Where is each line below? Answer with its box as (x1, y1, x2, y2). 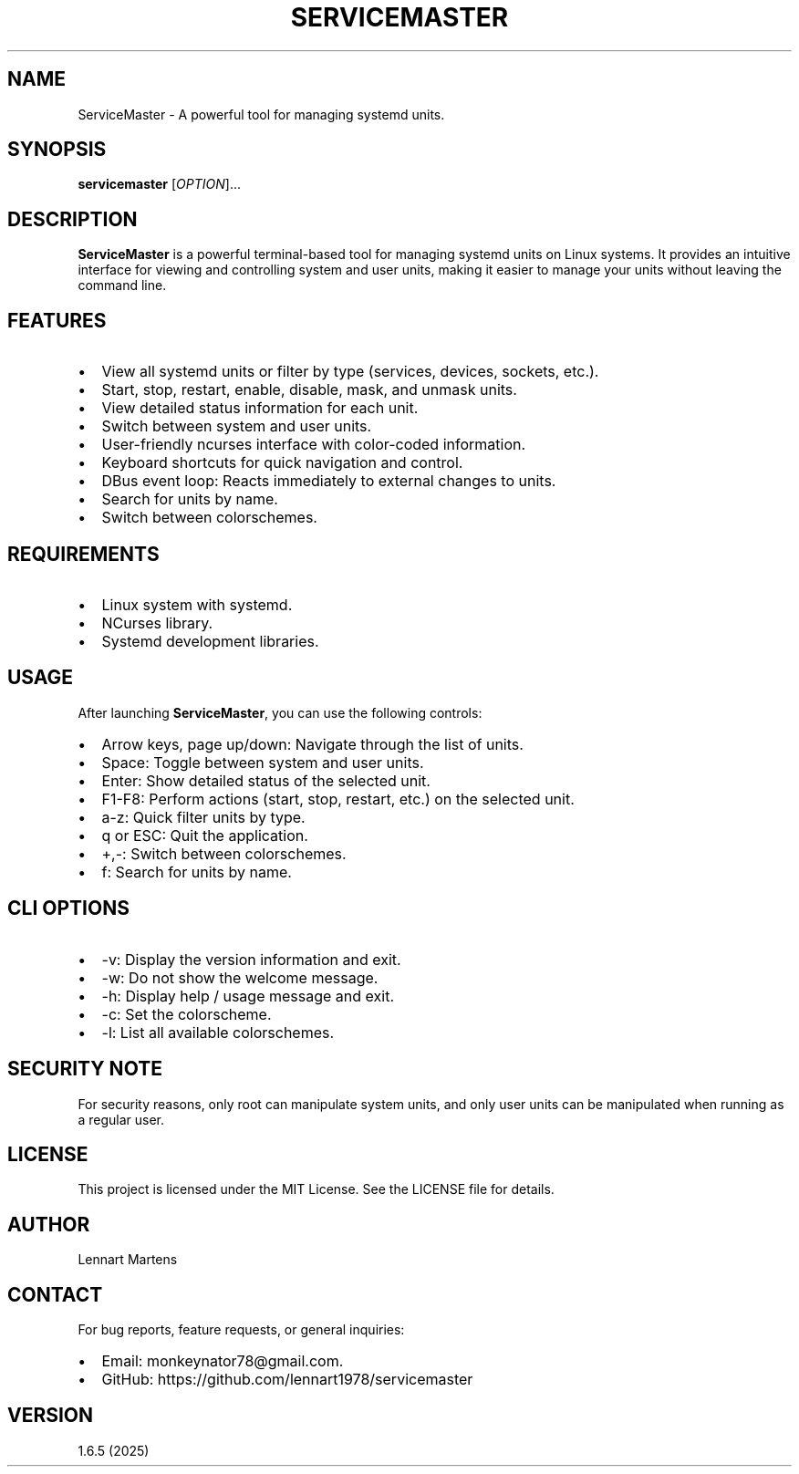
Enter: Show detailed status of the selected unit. (101, 771, 431, 790)
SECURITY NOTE (7, 1057, 162, 1081)
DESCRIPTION (7, 207, 138, 231)
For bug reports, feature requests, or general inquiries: (78, 1322, 405, 1338)
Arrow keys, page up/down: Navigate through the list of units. (101, 734, 524, 753)
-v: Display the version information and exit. (101, 950, 401, 969)
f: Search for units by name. (101, 862, 292, 881)
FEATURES (7, 308, 107, 332)
